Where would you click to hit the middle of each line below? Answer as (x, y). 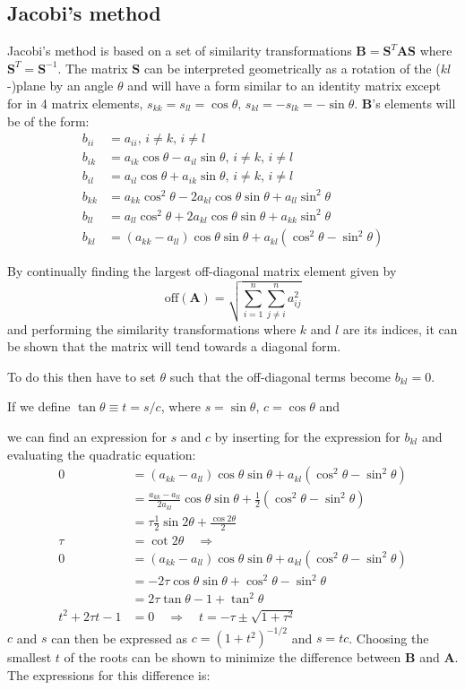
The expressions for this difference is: (109, 674)
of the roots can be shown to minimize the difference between (232, 657)
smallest (30, 657)
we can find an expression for (87, 437)
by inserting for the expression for (307, 437)
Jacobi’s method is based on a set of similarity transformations (180, 51)
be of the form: (48, 121)
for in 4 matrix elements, (75, 103)
